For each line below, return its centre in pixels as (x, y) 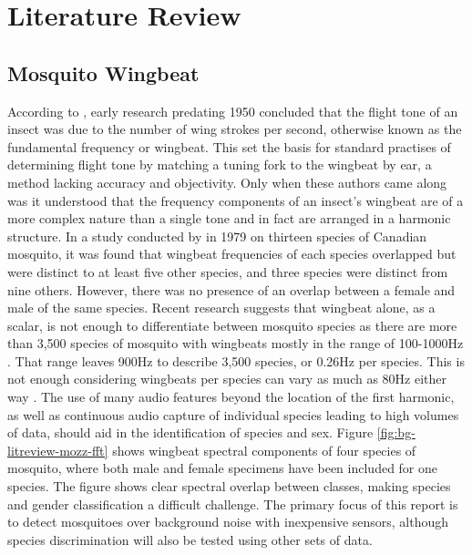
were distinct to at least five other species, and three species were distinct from (228, 271)
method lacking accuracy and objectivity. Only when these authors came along (227, 182)
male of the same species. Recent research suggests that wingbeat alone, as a (221, 308)
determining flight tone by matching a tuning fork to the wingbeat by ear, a (220, 164)
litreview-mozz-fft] (58, 450)
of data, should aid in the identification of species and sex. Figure (190, 432)
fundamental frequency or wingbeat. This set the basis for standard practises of (229, 146)
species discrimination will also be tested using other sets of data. (190, 539)
